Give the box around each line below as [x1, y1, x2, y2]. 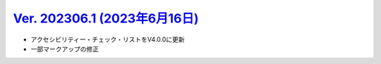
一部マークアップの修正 [30, 44, 99, 53]
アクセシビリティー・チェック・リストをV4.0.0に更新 [30, 35, 185, 44]
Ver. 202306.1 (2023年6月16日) [13, 11, 199, 26]
